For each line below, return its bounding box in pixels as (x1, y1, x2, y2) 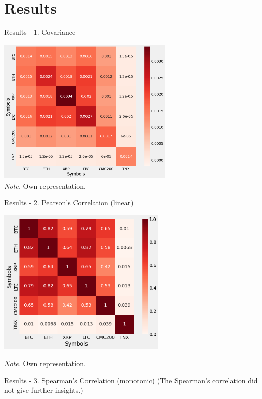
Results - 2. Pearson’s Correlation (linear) (4, 197, 134, 208)
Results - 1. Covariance (4, 27, 76, 38)
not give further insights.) (4, 385, 83, 395)
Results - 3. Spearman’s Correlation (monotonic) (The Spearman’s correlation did (4, 375, 258, 385)
